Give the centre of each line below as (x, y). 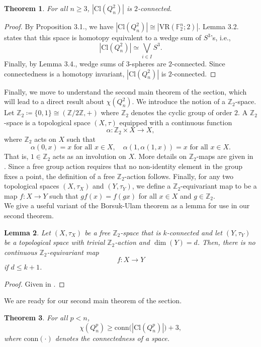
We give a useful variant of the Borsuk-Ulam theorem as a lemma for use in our (127, 205)
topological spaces (32, 186)
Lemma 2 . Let (27, 232)
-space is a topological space (47, 122)
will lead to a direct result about (54, 101)
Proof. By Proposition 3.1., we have (59, 26)
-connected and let (194, 232)
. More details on (160, 156)
